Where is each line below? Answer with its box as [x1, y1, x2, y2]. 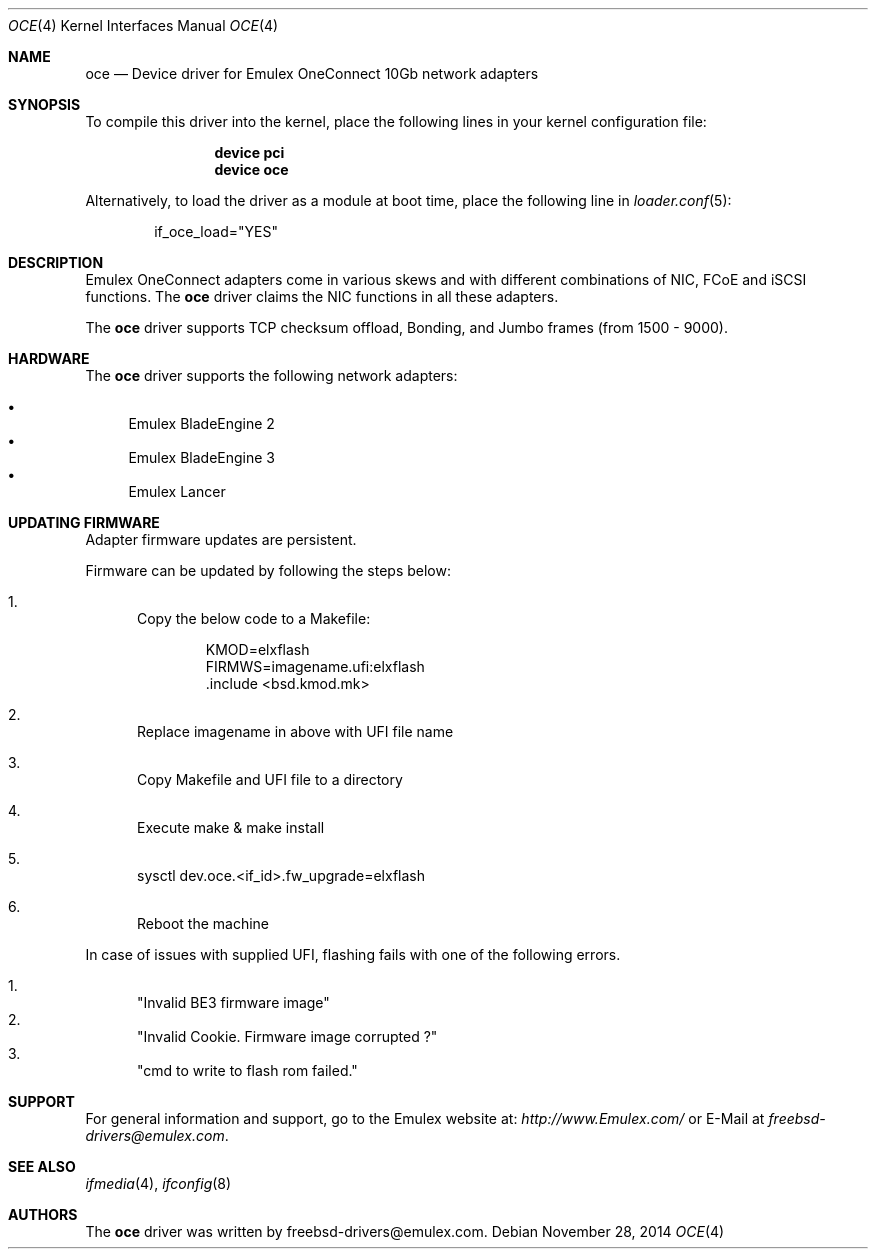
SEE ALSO [8, 1158, 76, 1175]
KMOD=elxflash [205, 641, 310, 658]
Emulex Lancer [128, 483, 226, 500]
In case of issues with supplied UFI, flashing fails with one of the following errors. [85, 946, 621, 963]
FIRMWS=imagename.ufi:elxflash [205, 658, 425, 675]
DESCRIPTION [8, 254, 104, 271]
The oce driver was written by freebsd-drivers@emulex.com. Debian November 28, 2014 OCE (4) [85, 1223, 725, 1240]
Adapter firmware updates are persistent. [85, 531, 357, 548]
